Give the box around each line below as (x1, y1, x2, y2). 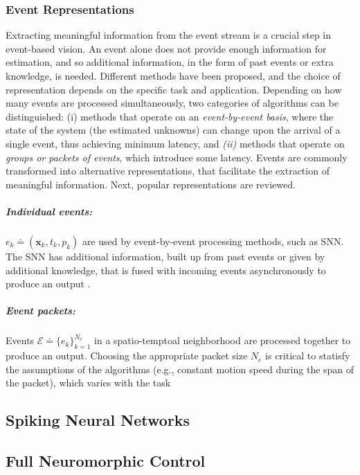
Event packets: (6, 303, 76, 318)
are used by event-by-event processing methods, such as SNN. (82, 233, 344, 248)
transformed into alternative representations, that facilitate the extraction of (6, 163, 330, 178)
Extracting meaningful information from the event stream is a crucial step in (6, 28, 332, 42)
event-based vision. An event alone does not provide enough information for (6, 41, 327, 55)
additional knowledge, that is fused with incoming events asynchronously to (6, 262, 326, 277)
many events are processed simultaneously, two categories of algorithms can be (6, 96, 339, 110)
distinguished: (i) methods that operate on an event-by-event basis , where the (6, 109, 334, 123)
